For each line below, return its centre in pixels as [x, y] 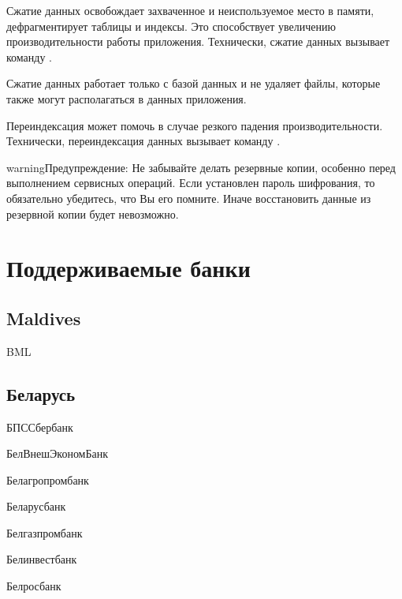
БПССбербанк [40, 427]
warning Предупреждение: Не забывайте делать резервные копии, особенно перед [201, 167]
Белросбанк [34, 586]
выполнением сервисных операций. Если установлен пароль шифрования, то [191, 183]
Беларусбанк [36, 506]
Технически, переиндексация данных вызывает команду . [143, 141]
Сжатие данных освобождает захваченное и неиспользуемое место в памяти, [190, 10]
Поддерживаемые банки [128, 268]
